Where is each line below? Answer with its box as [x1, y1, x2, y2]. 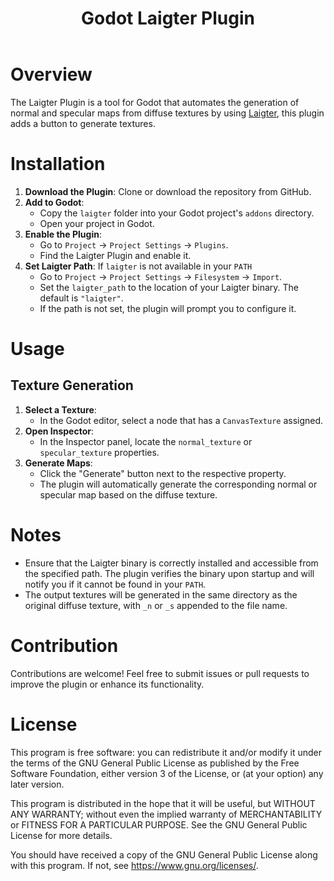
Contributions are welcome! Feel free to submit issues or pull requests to [10, 667, 310, 679]
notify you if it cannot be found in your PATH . [24, 578, 207, 590]
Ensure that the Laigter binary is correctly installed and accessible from [24, 557, 319, 569]
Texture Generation [10, 377, 134, 394]
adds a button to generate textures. [10, 117, 156, 129]
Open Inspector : [24, 425, 94, 437]
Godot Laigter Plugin [81, 7, 255, 30]
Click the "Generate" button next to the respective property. [39, 467, 287, 479]
